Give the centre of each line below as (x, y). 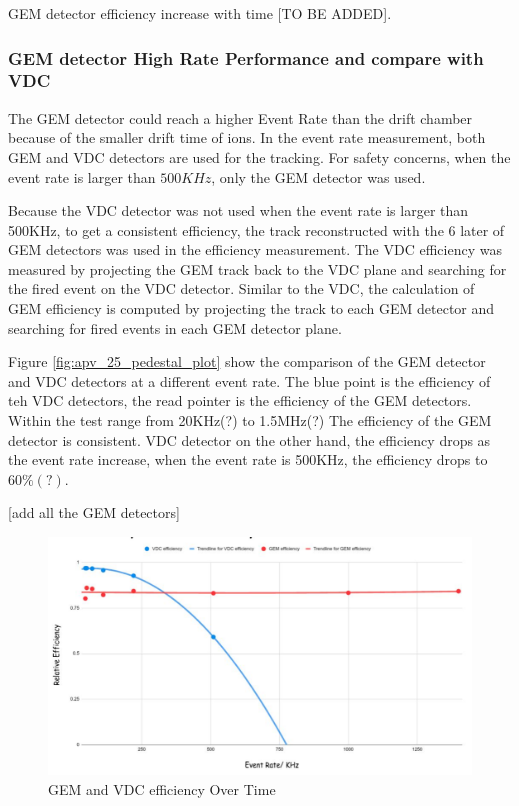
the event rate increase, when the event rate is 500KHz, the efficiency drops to (248, 459)
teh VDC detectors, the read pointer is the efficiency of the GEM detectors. (240, 400)
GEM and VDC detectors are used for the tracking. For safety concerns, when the (259, 156)
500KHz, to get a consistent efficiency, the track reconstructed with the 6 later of (256, 229)
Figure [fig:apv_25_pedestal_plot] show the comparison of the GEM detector (247, 361)
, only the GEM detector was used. (318, 176)
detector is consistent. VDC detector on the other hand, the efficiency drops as (249, 439)
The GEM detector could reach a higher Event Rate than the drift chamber (240, 117)
